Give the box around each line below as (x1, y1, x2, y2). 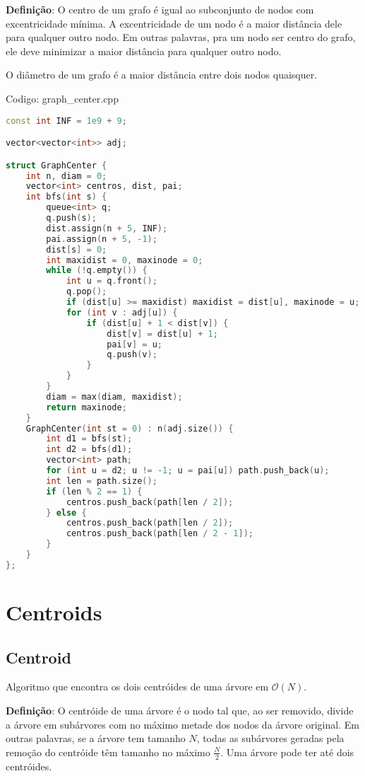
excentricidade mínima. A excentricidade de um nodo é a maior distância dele (6, 16, 342, 30)
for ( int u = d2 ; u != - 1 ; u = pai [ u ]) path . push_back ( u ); (46, 465, 330, 475)
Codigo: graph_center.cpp (6, 91, 119, 105)
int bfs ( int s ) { (25, 192, 107, 202)
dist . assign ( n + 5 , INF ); (46, 223, 168, 233)
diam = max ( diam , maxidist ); (46, 391, 183, 402)
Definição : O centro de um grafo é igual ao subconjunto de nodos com (6, 2, 314, 16)
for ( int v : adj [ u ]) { (66, 307, 178, 318)
